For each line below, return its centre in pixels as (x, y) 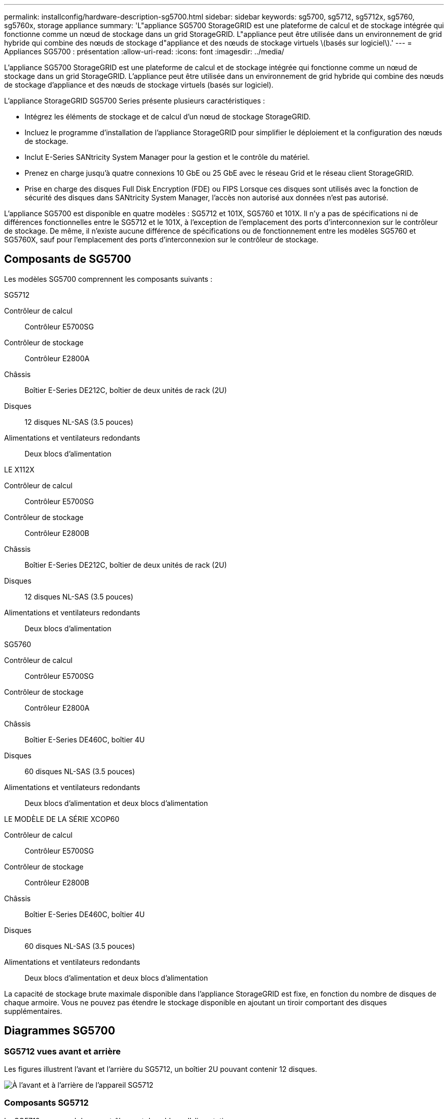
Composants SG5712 (47, 1103)
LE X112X (19, 469)
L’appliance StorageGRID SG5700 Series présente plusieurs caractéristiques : (135, 101)
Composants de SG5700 (68, 259)
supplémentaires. (33, 1011)
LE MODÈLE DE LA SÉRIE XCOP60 (62, 819)
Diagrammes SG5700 (60, 1031)
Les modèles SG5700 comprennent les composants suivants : (108, 279)
